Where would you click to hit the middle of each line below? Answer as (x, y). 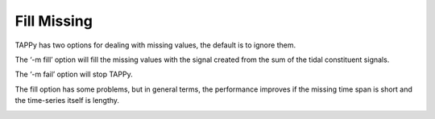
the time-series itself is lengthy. (67, 101)
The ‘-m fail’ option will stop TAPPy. (74, 74)
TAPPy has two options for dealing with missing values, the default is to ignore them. (155, 45)
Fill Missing (54, 21)
